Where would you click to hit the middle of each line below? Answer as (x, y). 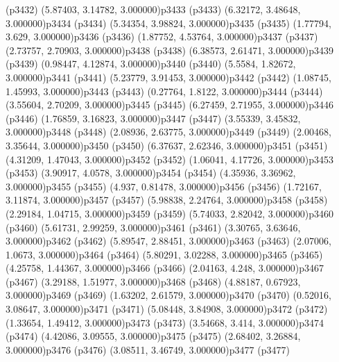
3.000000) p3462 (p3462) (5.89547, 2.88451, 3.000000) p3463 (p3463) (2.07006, (168, 241)
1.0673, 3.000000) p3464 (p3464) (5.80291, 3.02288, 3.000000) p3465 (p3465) (164, 254)
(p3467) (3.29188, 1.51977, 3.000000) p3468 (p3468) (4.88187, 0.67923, (153, 281)
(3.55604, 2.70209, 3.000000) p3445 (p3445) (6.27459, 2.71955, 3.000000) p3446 (169, 105)
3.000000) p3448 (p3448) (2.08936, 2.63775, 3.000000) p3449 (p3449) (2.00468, (168, 132)
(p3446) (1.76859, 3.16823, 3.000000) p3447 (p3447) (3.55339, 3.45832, (153, 118)
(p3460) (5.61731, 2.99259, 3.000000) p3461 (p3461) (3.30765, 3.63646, (153, 227)
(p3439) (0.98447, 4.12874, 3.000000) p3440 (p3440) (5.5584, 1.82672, (151, 64)
